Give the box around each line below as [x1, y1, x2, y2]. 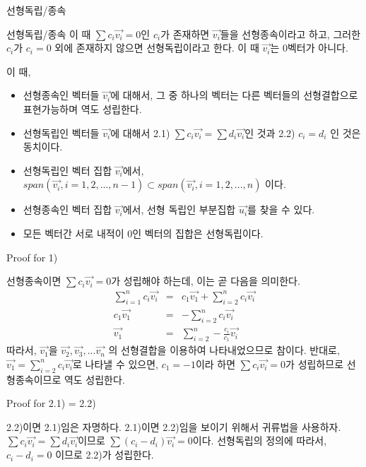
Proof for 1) [6, 249, 58, 264]
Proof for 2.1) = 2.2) [6, 396, 96, 410]
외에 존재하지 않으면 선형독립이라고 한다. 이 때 [54, 40, 259, 55]
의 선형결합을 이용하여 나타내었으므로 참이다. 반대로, [108, 343, 340, 357]
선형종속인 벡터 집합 [23, 202, 112, 217]
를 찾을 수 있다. [247, 202, 315, 217]
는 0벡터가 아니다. [270, 40, 348, 55]
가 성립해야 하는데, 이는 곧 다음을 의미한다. [111, 273, 300, 288]
